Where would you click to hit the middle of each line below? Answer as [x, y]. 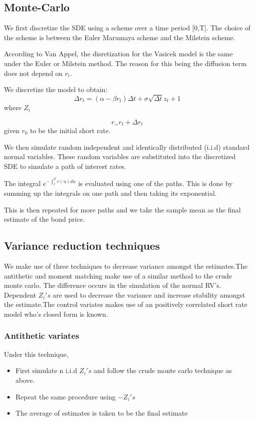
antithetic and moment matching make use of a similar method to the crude [118, 275]
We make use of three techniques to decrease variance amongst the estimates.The [126, 266]
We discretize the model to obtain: [56, 89]
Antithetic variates [42, 336]
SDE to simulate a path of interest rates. [65, 166]
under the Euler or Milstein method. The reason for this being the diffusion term [125, 63]
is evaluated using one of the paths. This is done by [155, 183]
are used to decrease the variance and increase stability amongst [149, 294]
